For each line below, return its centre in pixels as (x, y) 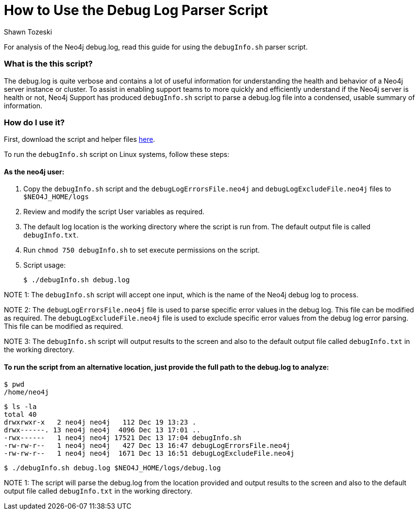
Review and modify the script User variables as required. (114, 212)
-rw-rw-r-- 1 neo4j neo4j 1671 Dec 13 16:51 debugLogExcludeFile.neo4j (149, 453)
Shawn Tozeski (28, 32)
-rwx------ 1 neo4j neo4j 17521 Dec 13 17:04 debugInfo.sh (123, 437)
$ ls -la (20, 406)
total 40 (20, 414)
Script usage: (45, 265)
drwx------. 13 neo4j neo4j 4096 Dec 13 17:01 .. (102, 430)
